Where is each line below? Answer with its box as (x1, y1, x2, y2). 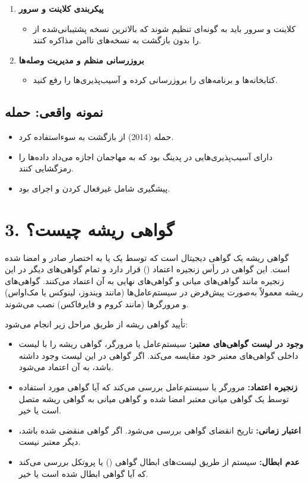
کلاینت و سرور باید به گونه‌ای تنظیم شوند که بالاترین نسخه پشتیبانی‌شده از (33, 22, 296, 34)
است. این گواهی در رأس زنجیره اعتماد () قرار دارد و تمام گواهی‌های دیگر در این (5, 263, 290, 275)
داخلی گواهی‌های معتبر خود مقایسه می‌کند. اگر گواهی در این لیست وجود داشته (18, 349, 299, 361)
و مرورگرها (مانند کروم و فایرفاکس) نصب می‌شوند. (5, 298, 189, 310)
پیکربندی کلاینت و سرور (18, 2, 104, 14)
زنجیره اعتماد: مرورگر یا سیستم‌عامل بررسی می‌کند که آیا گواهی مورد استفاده (18, 381, 298, 393)
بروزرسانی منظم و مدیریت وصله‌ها (18, 53, 144, 66)
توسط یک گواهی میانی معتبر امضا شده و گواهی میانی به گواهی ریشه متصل (18, 392, 289, 405)
